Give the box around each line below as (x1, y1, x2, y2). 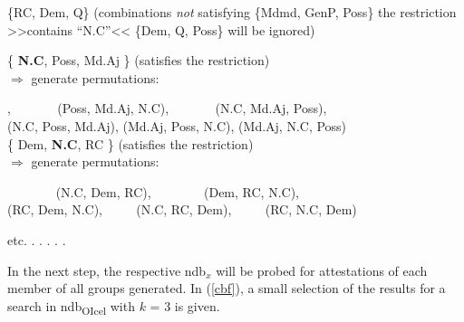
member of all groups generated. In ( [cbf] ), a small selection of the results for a (7, 279, 446, 298)
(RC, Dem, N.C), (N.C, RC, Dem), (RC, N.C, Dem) (7, 200, 357, 219)
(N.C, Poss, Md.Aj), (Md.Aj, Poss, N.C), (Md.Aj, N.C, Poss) (7, 116, 347, 135)
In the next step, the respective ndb (7, 260, 207, 279)
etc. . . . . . (7, 230, 66, 249)
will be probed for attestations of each (216, 260, 428, 279)
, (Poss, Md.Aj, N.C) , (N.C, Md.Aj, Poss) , (7, 99, 327, 118)
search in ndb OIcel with (7, 296, 135, 317)
